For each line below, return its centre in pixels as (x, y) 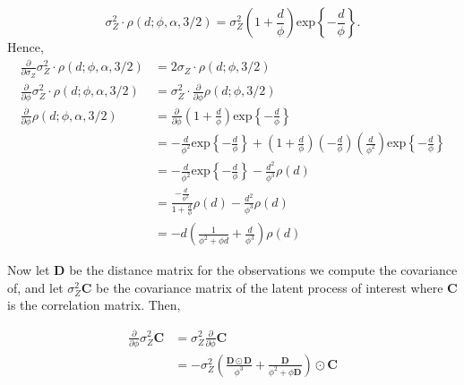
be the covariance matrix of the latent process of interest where (270, 287)
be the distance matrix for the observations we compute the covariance (263, 270)
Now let (29, 270)
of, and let (35, 287)
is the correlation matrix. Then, (94, 305)
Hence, (26, 47)
